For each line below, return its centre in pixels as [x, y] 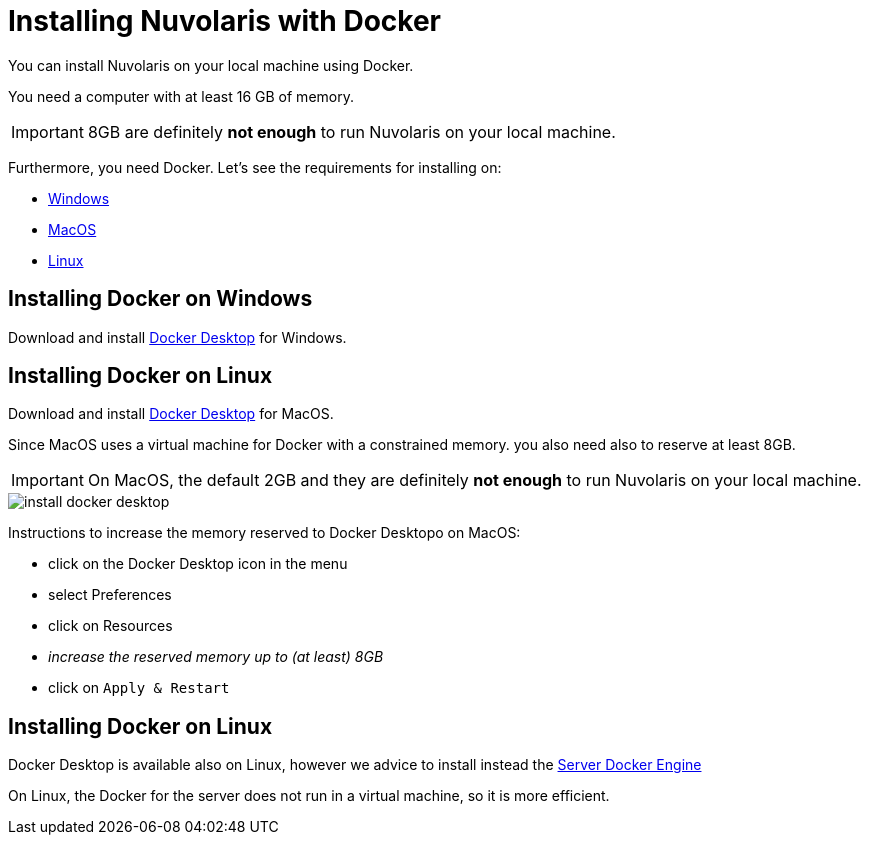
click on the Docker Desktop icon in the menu [198, 564]
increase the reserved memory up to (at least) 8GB [216, 657]
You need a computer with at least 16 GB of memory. [181, 96]
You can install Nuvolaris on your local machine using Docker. [211, 65]
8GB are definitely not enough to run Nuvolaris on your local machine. [351, 131]
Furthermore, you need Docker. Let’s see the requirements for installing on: [255, 167]
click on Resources [110, 626]
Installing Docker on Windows [160, 299]
